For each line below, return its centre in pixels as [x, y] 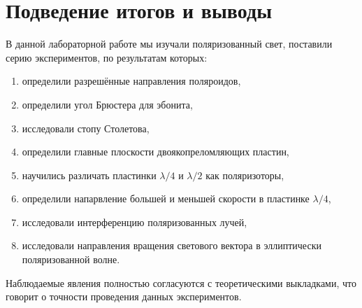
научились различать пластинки [89, 175]
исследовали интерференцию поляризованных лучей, [135, 222]
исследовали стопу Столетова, [86, 128]
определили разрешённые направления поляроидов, [131, 81]
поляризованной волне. [71, 259]
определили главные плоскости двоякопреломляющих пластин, [155, 152]
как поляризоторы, [245, 175]
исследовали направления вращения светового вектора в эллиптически [172, 245]
